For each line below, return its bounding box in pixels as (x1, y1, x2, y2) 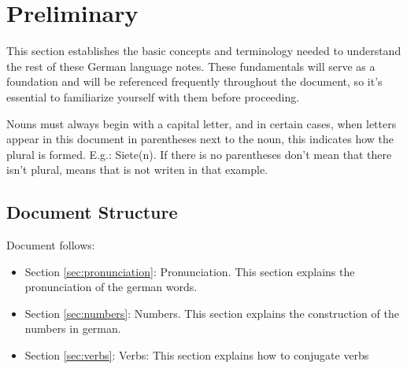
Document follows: (6, 237, 95, 253)
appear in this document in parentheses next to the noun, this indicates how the (6, 131, 394, 147)
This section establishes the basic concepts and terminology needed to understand (6, 42, 401, 59)
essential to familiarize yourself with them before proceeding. (6, 88, 300, 105)
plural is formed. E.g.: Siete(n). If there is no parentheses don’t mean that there (6, 146, 392, 162)
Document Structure (6, 200, 178, 224)
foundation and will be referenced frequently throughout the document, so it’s (6, 73, 383, 90)
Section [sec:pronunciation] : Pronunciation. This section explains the (24, 263, 355, 279)
